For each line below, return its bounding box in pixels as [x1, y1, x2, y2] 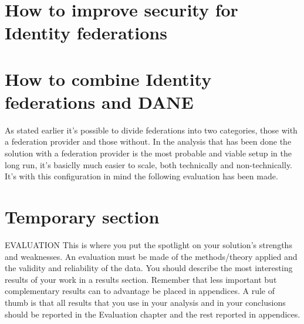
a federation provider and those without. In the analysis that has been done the [5, 135, 292, 148]
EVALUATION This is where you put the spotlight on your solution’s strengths [5, 238, 292, 250]
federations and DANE [5, 89, 194, 113]
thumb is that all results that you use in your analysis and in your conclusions [5, 296, 286, 308]
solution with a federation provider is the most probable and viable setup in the [5, 147, 292, 159]
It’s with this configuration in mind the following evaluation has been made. [5, 170, 278, 182]
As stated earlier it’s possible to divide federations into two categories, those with [5, 123, 298, 136]
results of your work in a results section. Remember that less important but [5, 273, 277, 285]
